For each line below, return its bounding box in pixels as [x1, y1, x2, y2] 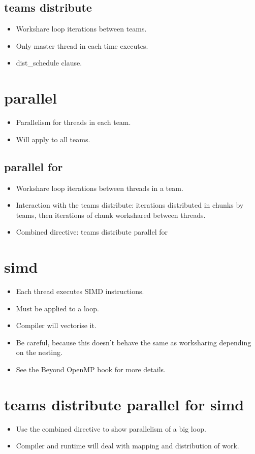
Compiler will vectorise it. [16, 320, 97, 331]
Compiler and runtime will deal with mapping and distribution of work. [16, 440, 239, 451]
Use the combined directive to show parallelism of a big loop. [16, 423, 206, 434]
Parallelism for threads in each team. [16, 117, 131, 127]
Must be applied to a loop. [16, 303, 99, 313]
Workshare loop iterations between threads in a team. [16, 182, 183, 193]
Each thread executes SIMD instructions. [16, 286, 144, 296]
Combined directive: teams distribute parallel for [16, 226, 168, 237]
